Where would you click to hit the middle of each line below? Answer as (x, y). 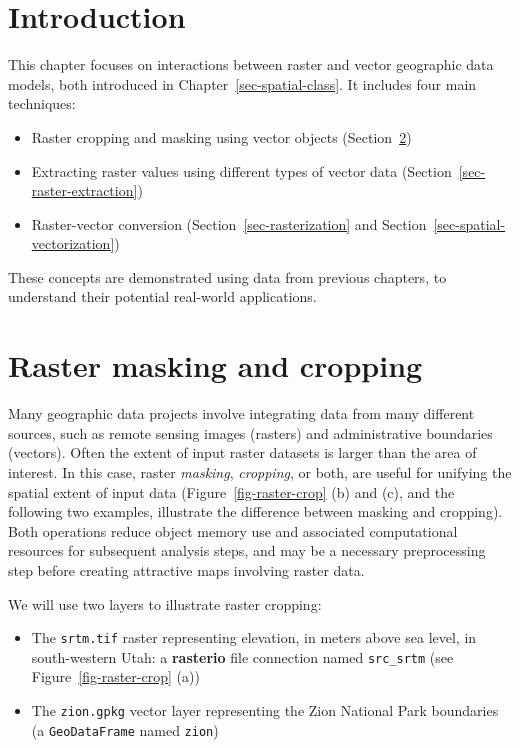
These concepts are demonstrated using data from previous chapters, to (227, 276)
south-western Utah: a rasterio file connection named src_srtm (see (242, 656)
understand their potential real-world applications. (162, 296)
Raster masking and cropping (215, 365)
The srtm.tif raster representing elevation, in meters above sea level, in (254, 637)
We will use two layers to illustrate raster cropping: (165, 603)
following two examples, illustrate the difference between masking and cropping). (255, 511)
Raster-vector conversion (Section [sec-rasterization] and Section (229, 223)
